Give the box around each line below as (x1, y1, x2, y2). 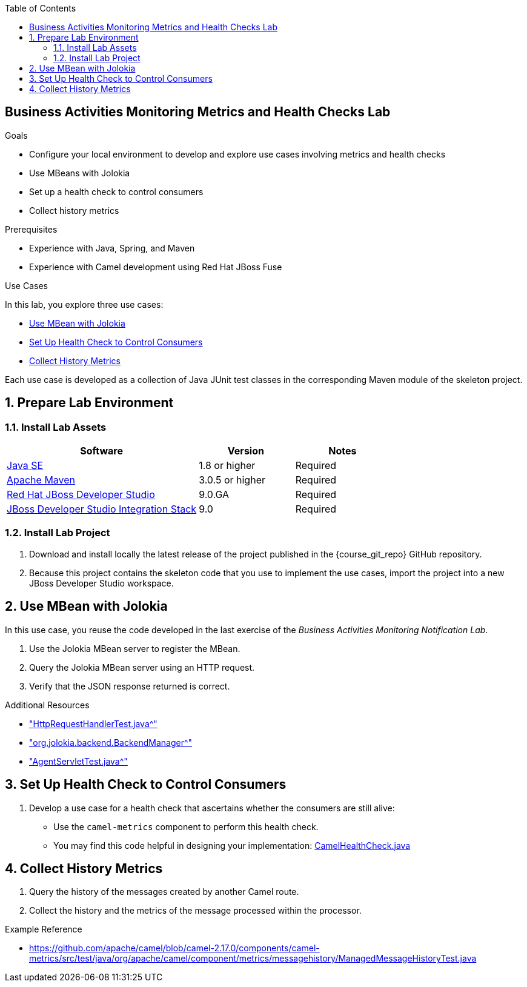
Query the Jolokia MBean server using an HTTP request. (29, 662, 255, 673)
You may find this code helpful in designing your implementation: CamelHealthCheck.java (53, 840, 411, 851)
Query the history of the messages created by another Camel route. (29, 886, 299, 897)
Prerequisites (5, 224, 58, 234)
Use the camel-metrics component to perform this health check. (53, 821, 319, 832)
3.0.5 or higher (199, 474, 265, 487)
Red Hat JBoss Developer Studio (7, 488, 155, 501)
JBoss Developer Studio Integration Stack (7, 503, 197, 516)
